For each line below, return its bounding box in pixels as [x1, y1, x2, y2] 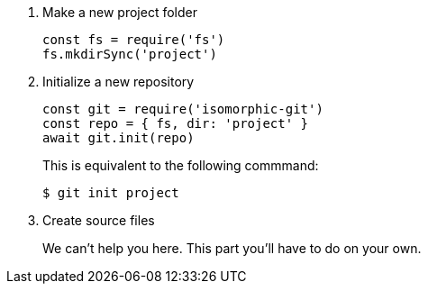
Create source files [42, 213, 155, 228]
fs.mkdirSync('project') [42, 47, 217, 61]
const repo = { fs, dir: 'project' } [42, 116, 309, 131]
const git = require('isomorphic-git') [42, 102, 323, 116]
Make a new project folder [42, 5, 197, 20]
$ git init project [42, 186, 179, 200]
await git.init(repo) [42, 131, 195, 145]
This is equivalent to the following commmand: [42, 158, 319, 173]
